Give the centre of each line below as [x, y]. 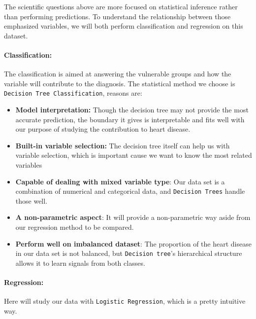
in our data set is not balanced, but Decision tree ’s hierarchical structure [129, 253]
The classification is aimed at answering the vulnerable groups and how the [118, 74]
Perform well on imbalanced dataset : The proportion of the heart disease [133, 243]
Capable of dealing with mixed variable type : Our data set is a [120, 181]
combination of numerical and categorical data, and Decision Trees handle [130, 191]
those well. [32, 200]
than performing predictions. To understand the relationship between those [117, 16]
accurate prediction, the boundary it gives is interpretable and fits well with [130, 119]
